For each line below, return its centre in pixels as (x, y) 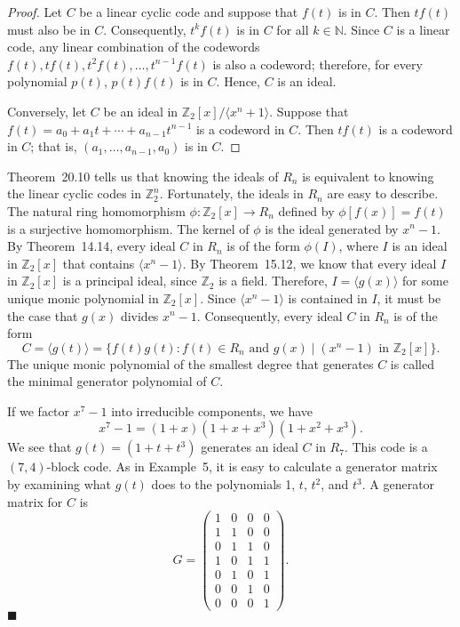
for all (293, 29)
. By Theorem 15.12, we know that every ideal (309, 263)
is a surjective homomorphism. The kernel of (128, 228)
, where (358, 246)
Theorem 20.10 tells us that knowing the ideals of (143, 176)
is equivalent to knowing (368, 176)
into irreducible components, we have (212, 410)
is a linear (423, 29)
